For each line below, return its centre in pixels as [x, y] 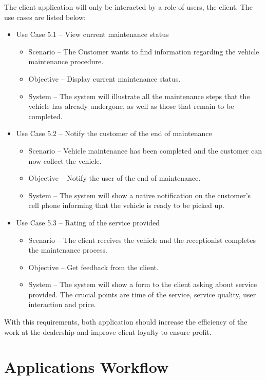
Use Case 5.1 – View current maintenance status [92, 34]
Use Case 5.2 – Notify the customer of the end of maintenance [114, 133]
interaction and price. [62, 304]
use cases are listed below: [45, 17]
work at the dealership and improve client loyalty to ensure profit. [108, 331]
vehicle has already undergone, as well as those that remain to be [131, 106]
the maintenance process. [68, 250]
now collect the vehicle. [65, 160]
